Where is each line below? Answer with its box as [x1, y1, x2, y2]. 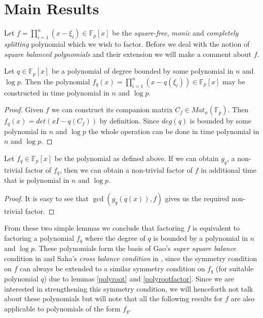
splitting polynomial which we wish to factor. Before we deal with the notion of [4, 39, 250, 49]
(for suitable [215, 263, 254, 273]
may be [222, 76, 245, 86]
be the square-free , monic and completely [112, 27, 239, 38]
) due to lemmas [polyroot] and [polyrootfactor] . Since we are [44, 273, 234, 284]
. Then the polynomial [20, 76, 90, 86]
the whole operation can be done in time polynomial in [88, 125, 259, 136]
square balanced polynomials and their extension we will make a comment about [4, 48, 252, 59]
